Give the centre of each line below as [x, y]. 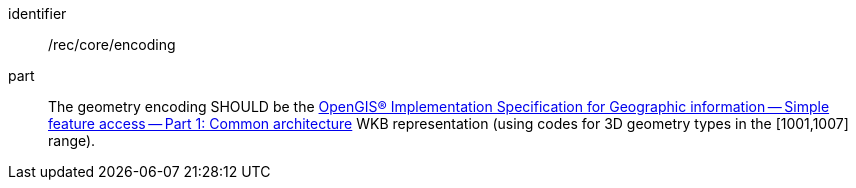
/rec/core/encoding [112, 44]
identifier [37, 13]
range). [72, 140]
